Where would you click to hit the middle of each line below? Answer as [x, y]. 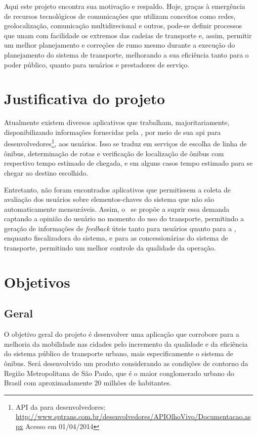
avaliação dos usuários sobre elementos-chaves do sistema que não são [109, 199]
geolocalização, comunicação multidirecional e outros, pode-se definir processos [123, 26]
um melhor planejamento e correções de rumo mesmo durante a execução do [120, 45]
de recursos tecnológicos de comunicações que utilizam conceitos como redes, [120, 16]
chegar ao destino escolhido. [46, 172]
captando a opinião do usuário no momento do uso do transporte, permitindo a [124, 218]
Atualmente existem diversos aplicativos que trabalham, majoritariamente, [117, 122]
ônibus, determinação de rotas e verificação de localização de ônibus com [114, 153]
